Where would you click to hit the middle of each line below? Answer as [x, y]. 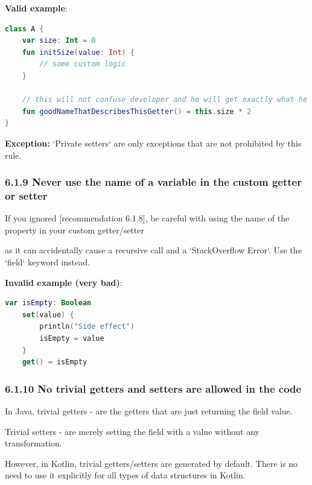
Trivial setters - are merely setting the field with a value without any [132, 431]
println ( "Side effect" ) [87, 327]
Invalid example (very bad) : [64, 282]
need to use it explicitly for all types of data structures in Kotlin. [125, 475]
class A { [24, 29]
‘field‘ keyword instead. [47, 262]
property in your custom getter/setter [75, 230]
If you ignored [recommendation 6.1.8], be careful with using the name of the [147, 218]
